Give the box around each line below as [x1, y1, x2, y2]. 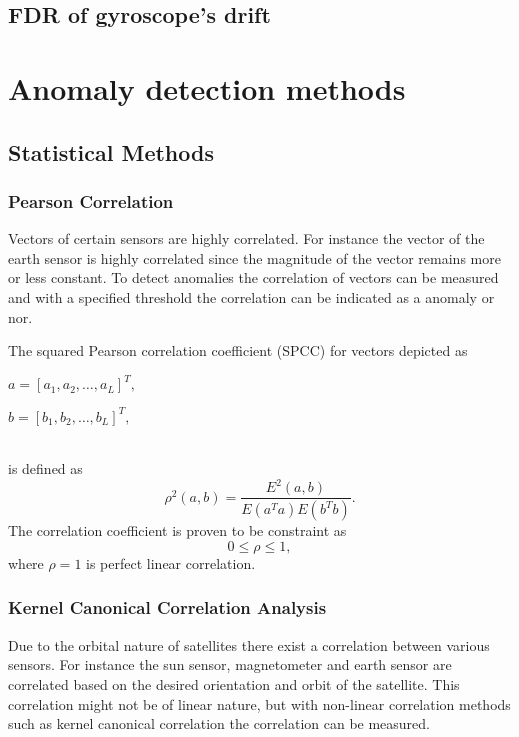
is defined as [8, 458, 83, 479]
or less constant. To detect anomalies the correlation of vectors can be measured [8, 267, 499, 288]
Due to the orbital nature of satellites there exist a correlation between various [8, 634, 490, 655]
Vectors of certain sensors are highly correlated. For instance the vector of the [8, 228, 485, 249]
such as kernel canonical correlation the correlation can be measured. [8, 713, 431, 734]
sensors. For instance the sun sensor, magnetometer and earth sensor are [8, 654, 452, 675]
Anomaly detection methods [8, 67, 406, 108]
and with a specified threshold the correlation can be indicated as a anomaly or [8, 286, 495, 307]
